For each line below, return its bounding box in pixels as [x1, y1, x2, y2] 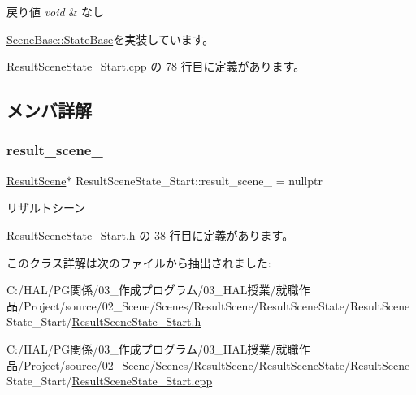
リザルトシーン [6, 199, 86, 216]
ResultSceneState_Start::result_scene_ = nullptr [76, 171, 323, 189]
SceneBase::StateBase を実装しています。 [6, 30, 214, 47]
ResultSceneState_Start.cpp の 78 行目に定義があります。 [6, 58, 305, 75]
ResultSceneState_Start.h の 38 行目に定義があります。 [6, 226, 294, 243]
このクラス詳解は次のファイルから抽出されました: [6, 254, 271, 271]
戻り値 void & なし [6, 3, 104, 20]
